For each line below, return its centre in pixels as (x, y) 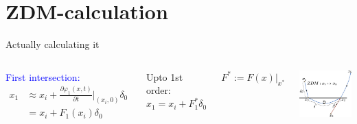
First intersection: (43, 76)
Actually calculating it (53, 44)
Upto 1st (164, 76)
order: (158, 90)
